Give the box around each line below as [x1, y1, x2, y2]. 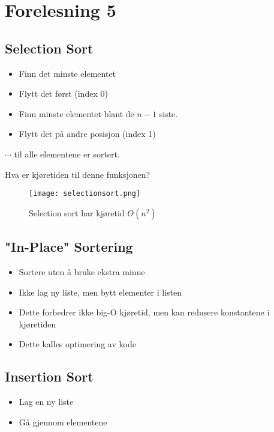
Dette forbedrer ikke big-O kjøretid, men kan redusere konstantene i [19, 306, 270, 318]
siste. [159, 107, 178, 120]
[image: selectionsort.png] [29, 189, 141, 198]
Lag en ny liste [19, 395, 74, 408]
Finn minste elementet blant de [19, 107, 134, 120]
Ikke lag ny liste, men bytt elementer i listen [19, 285, 182, 298]
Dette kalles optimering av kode [19, 338, 136, 350]
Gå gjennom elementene [19, 415, 107, 428]
